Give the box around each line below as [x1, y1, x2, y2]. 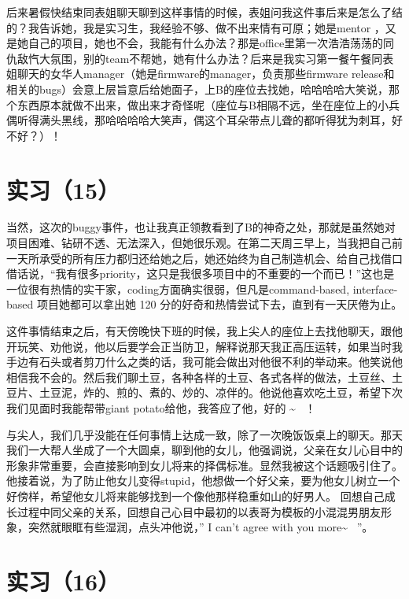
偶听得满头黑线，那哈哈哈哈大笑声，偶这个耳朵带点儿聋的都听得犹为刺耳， [6, 112, 392, 128]
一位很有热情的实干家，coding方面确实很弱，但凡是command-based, [6, 280, 350, 297]
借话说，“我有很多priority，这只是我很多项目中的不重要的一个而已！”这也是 [6, 265, 395, 282]
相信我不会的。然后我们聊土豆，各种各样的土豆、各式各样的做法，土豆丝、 [6, 368, 392, 385]
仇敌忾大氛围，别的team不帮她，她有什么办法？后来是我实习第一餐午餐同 [6, 50, 383, 66]
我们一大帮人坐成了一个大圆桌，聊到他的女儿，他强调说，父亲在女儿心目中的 [6, 442, 403, 458]
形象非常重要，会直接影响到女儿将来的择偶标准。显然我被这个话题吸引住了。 [6, 457, 403, 473]
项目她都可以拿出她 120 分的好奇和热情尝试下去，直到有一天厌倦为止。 [36, 296, 403, 312]
